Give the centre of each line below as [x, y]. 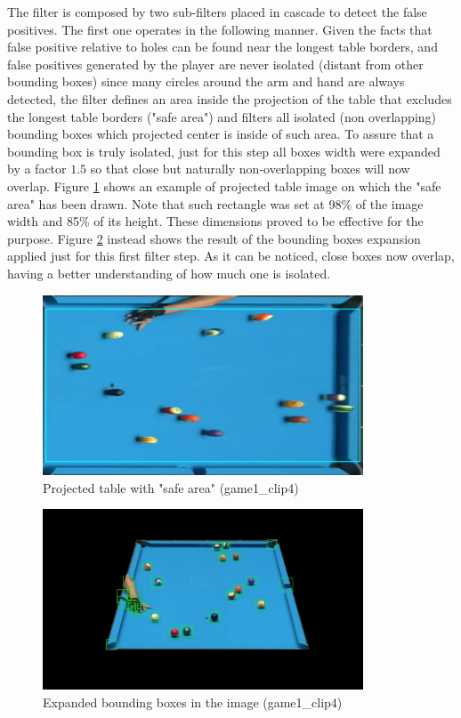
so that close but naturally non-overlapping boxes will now [250, 169]
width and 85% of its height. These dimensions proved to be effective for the [215, 221]
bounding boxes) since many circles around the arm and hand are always [206, 81]
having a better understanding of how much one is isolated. [169, 273]
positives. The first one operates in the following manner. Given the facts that [220, 29]
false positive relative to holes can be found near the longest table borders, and [222, 47]
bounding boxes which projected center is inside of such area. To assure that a [221, 134]
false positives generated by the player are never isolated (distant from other [215, 64]
